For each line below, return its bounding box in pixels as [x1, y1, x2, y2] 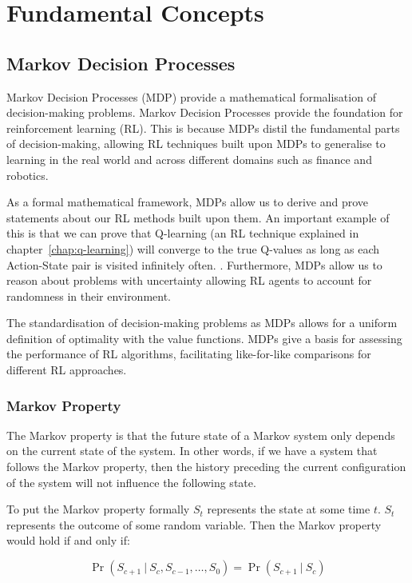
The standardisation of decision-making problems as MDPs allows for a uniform [6, 314, 398, 331]
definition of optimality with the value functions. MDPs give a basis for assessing [6, 329, 402, 346]
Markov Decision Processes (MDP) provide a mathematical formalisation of [6, 88, 376, 105]
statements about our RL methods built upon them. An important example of [6, 209, 390, 226]
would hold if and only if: [6, 532, 130, 549]
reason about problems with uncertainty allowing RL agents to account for [6, 272, 372, 289]
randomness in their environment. [6, 287, 172, 304]
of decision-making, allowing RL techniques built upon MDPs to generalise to [6, 135, 386, 152]
